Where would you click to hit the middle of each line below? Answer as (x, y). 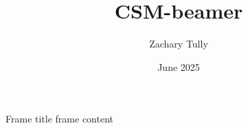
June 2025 (179, 66)
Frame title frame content (59, 119)
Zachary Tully (179, 44)
